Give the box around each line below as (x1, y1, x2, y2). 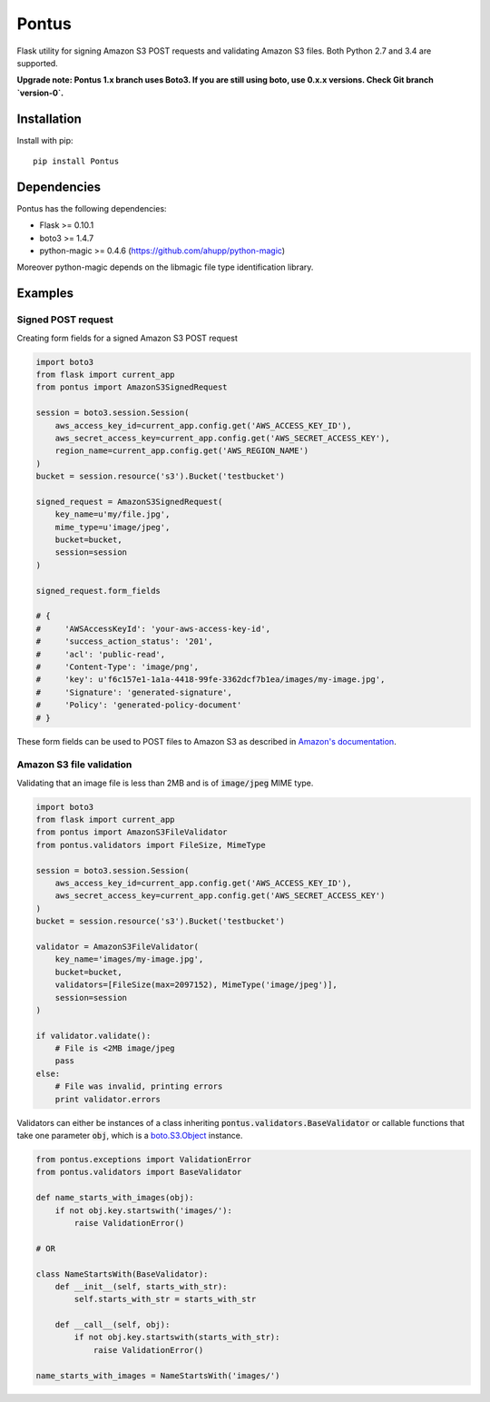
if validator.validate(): (35, 1031, 152, 1041)
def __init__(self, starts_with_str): (54, 1281, 228, 1291)
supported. (16, 57, 58, 68)
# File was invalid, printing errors (54, 1081, 223, 1091)
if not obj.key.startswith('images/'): (54, 1205, 233, 1216)
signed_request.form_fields (35, 586, 161, 596)
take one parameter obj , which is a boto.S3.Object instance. (16, 1130, 243, 1141)
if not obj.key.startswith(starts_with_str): (73, 1332, 280, 1343)
